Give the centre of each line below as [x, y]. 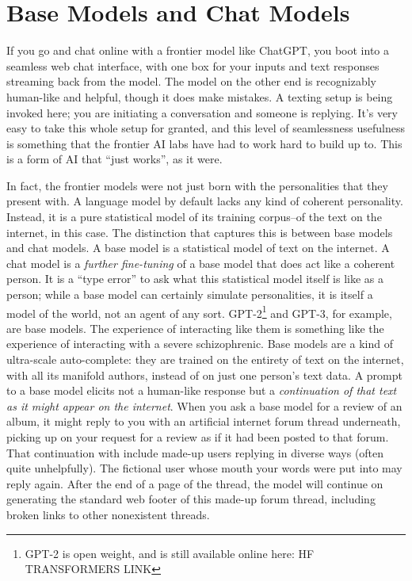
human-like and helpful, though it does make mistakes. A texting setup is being [200, 96]
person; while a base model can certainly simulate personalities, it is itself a [190, 294]
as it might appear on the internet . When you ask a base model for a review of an [204, 405]
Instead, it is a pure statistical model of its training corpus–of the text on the [194, 217]
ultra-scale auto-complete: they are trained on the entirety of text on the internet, [205, 359]
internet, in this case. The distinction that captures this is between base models [200, 232]
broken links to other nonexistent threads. [108, 514]
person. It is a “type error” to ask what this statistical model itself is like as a [195, 279]
